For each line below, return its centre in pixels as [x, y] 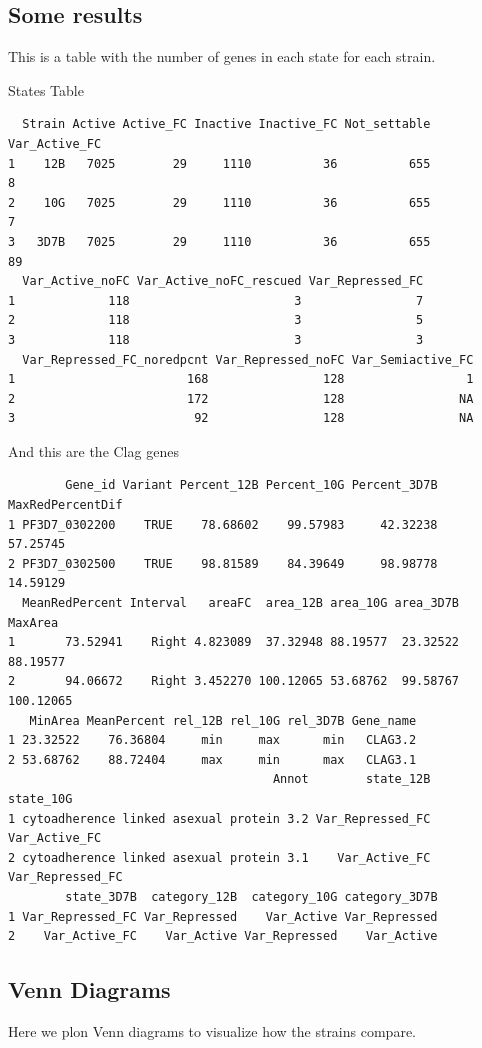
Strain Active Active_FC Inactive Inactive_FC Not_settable [226, 124]
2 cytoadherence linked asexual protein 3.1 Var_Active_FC [219, 857]
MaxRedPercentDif [65, 505]
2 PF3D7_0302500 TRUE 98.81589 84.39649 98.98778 [223, 563]
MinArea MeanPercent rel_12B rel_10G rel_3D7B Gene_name [223, 720]
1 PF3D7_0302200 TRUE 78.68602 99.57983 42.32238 [223, 524]
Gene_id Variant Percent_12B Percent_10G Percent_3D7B [251, 485]
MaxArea [33, 622]
